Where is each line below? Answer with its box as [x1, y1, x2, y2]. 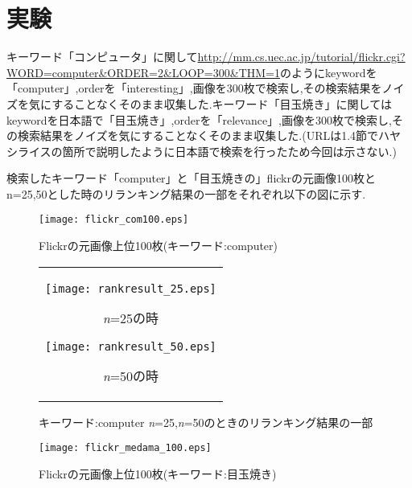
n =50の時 [102, 366, 159, 385]
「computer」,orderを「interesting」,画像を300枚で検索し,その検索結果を [6, 80, 382, 96]
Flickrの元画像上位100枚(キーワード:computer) [39, 237, 278, 254]
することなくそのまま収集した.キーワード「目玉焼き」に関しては [51, 95, 392, 112]
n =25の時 [102, 308, 159, 327]
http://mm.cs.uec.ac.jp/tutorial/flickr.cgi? [197, 48, 406, 65]
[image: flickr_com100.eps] [39, 214, 189, 226]
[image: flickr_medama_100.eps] [39, 442, 212, 454]
